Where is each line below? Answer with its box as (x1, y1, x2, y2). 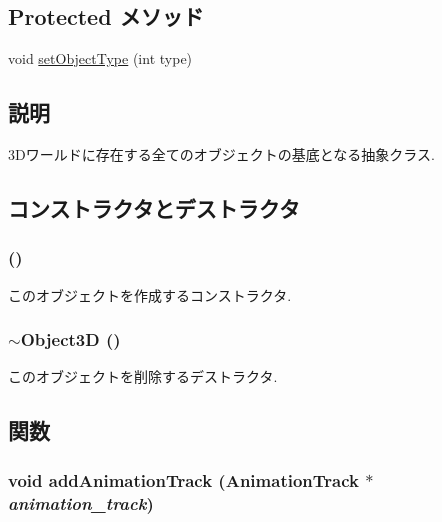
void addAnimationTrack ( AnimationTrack (8, 467, 359, 492)
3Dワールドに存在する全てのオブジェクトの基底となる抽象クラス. (8, 144, 435, 164)
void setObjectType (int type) (8, 48, 193, 69)
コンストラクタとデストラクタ (8, 192, 300, 223)
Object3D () (20, 327, 121, 352)
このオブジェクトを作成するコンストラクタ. (8, 284, 292, 305)
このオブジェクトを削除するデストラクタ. (8, 366, 278, 387)
